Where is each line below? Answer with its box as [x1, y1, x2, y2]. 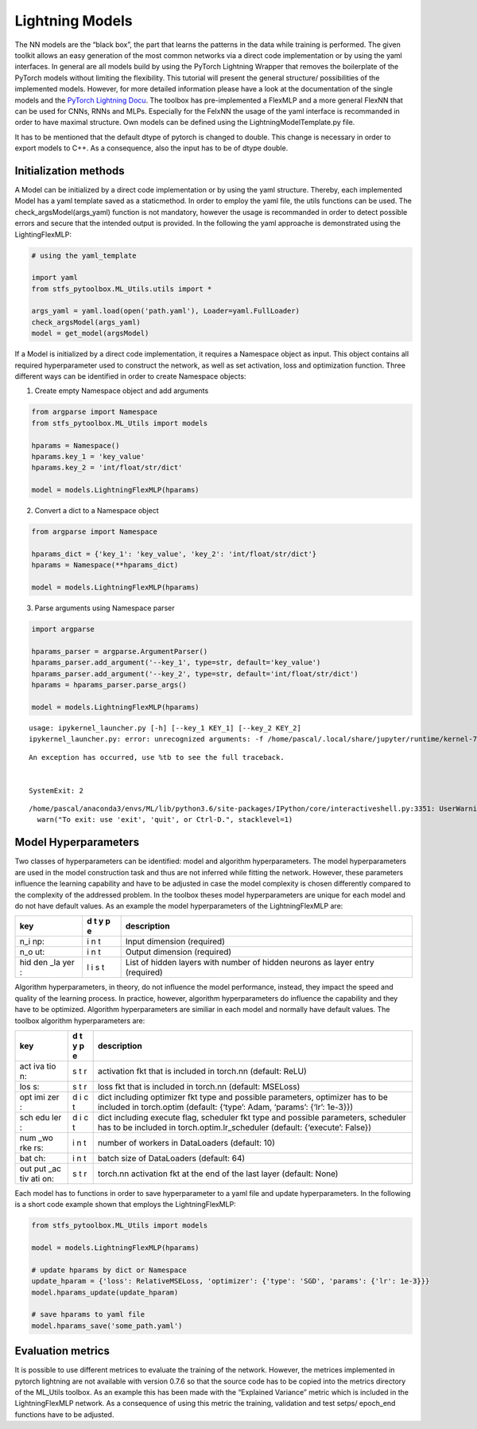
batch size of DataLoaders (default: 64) [97, 1152, 246, 1163]
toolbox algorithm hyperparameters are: [14, 1015, 145, 1026]
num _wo [19, 1132, 53, 1143]
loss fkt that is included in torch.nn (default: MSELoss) [97, 1081, 301, 1092]
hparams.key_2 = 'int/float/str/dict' [31, 463, 183, 473]
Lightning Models [14, 12, 133, 29]
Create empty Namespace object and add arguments [34, 386, 209, 395]
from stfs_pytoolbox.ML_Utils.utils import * [31, 284, 212, 294]
